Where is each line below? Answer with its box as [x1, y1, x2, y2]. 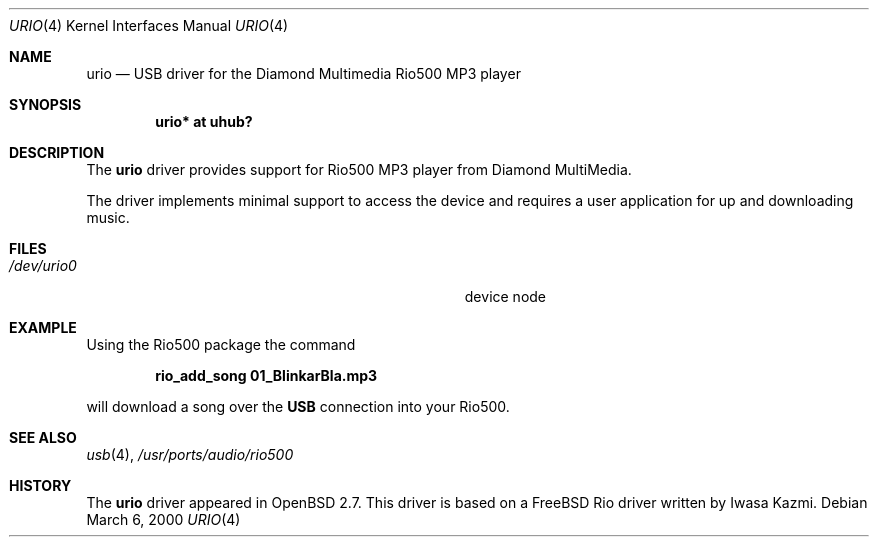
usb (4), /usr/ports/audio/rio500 [86, 446, 294, 463]
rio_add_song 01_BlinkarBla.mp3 [155, 367, 378, 384]
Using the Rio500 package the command [86, 336, 356, 353]
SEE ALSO [9, 429, 77, 446]
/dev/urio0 [9, 257, 77, 274]
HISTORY [9, 477, 72, 494]
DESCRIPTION [9, 144, 105, 161]
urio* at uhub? [155, 113, 253, 130]
